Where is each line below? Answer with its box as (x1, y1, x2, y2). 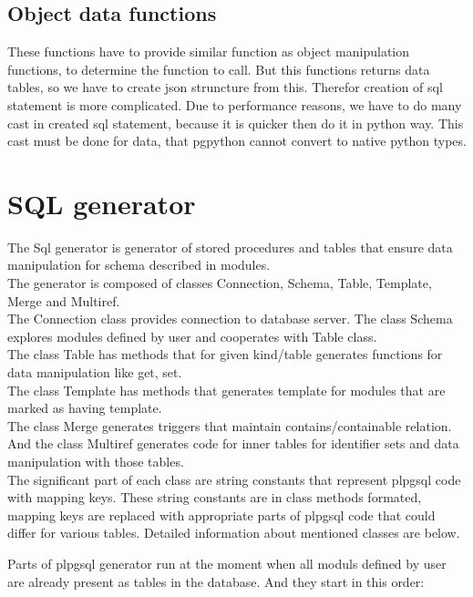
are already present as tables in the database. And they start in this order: (7, 571, 425, 591)
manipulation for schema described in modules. (7, 255, 271, 274)
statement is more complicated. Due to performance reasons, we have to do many (7, 95, 462, 114)
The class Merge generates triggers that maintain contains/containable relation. (7, 416, 452, 435)
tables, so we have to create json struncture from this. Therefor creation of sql (7, 77, 443, 97)
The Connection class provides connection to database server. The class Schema (7, 309, 453, 328)
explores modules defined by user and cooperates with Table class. (7, 326, 377, 345)
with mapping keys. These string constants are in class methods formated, (7, 488, 422, 507)
